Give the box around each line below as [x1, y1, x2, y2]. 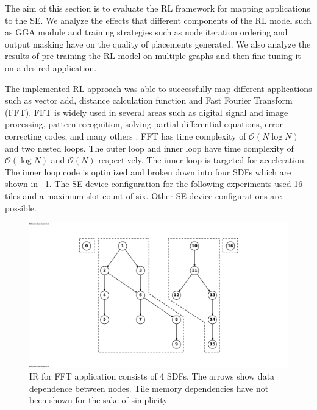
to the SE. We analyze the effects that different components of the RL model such [5, 13, 312, 26]
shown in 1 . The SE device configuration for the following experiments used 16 [5, 177, 303, 190]
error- [265, 118, 286, 130]
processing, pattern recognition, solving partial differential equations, [5, 118, 262, 130]
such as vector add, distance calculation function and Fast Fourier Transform [5, 94, 293, 107]
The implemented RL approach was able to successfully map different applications [5, 82, 312, 94]
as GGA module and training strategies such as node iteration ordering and [5, 26, 288, 38]
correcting [5, 129, 42, 142]
